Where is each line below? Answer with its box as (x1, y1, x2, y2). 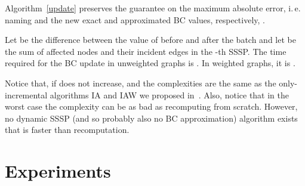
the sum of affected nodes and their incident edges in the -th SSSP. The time (5, 45, 286, 57)
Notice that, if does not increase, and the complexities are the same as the (5, 76, 276, 89)
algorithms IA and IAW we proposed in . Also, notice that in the (50, 88, 289, 101)
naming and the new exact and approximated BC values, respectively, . (5, 13, 265, 26)
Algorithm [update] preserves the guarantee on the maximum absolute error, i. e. (5, 2, 301, 14)
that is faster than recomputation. (5, 123, 130, 136)
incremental (5, 88, 48, 101)
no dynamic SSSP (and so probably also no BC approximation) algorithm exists (5, 111, 298, 124)
